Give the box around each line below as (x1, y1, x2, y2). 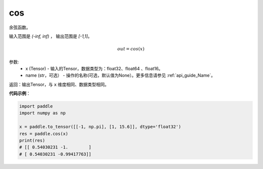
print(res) (19, 138, 45, 144)
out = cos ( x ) (117, 46, 145, 52)
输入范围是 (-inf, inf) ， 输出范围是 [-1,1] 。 (9, 33, 93, 39)
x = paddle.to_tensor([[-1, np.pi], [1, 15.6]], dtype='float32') (19, 124, 181, 129)
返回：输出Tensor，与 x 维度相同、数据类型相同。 (9, 81, 109, 87)
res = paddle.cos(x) (19, 131, 68, 136)
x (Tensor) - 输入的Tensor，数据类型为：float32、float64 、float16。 (25, 65, 163, 71)
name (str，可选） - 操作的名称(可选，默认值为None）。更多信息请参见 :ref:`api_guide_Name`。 (25, 72, 215, 78)
